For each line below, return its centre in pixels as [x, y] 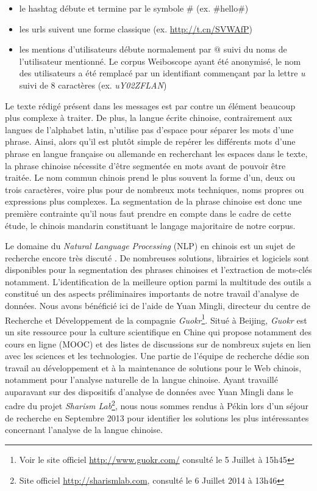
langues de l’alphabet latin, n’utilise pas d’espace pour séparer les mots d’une [149, 129]
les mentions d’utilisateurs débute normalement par [115, 49]
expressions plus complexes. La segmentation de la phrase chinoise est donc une [154, 201]
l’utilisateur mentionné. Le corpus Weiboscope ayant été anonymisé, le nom [160, 61]
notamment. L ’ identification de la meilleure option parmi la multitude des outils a [158, 281]
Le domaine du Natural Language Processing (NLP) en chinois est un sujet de [150, 246]
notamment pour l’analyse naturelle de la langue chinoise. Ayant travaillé [141, 380]
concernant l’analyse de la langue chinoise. [84, 430]
